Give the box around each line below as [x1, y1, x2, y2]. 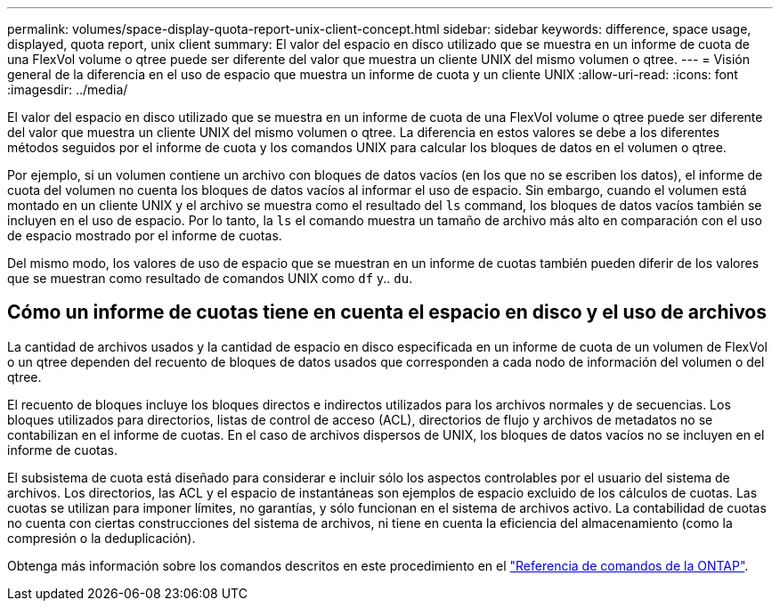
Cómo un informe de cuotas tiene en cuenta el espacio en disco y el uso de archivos [7, 301, 768, 324]
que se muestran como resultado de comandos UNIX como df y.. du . [7, 271, 413, 286]
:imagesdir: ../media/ [7, 82, 128, 97]
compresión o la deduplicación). [7, 530, 196, 546]
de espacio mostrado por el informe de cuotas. [7, 228, 282, 243]
